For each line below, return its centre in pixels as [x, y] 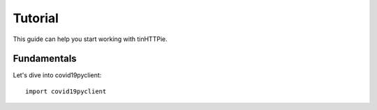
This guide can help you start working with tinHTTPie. [90, 39]
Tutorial [36, 18]
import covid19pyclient [66, 91]
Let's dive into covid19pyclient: [57, 75]
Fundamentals [45, 59]
